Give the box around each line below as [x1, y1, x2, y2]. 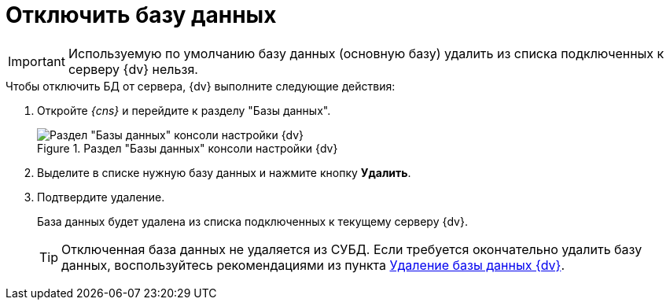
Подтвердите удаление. [37, 190, 165, 204]
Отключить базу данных [6, 2, 277, 28]
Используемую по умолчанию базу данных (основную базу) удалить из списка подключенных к [68, 45, 664, 61]
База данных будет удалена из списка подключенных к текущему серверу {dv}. [37, 214, 468, 228]
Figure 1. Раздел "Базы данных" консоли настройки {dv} [37, 141, 338, 155]
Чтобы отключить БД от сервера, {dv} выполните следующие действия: [6, 79, 396, 93]
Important [8, 53, 65, 69]
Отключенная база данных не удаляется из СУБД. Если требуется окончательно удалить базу [61, 241, 642, 257]
